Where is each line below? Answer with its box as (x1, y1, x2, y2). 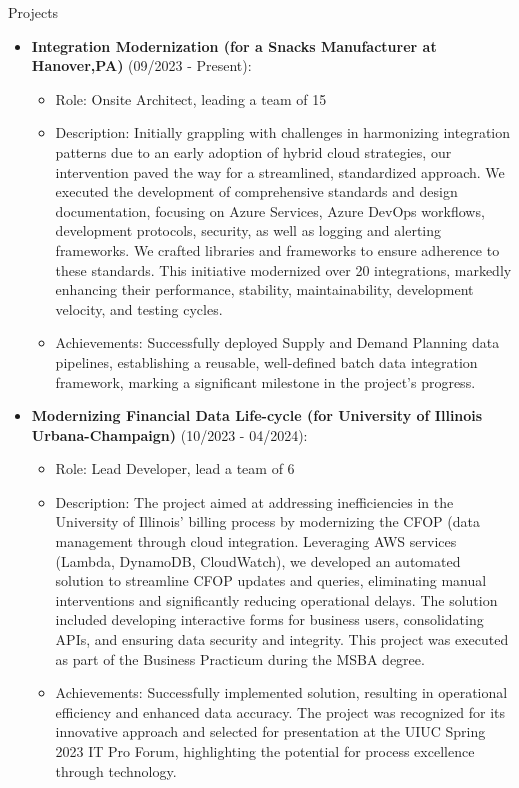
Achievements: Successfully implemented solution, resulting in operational (55, 682, 508, 703)
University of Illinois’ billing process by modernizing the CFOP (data (55, 511, 480, 532)
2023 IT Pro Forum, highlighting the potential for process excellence (55, 741, 475, 761)
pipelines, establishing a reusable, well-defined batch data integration (55, 351, 478, 372)
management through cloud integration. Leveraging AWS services (55, 531, 457, 552)
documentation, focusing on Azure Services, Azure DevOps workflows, (55, 200, 485, 221)
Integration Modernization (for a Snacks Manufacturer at (31, 35, 437, 56)
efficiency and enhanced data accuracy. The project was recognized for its (55, 701, 506, 722)
